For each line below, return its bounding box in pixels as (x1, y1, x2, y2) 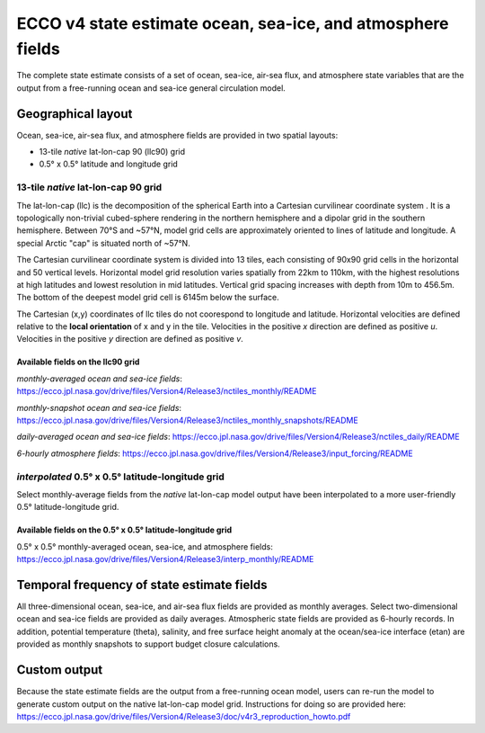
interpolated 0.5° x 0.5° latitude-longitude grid (16, 470, 225, 483)
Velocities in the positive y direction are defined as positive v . (16, 334, 244, 344)
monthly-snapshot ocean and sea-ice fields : (16, 402, 182, 413)
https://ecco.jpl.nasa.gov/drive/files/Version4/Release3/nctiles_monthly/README (16, 386, 317, 397)
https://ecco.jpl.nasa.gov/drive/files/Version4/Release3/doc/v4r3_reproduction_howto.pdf (16, 711, 351, 721)
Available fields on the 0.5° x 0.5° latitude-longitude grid (16, 524, 233, 535)
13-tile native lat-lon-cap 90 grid (16, 181, 163, 193)
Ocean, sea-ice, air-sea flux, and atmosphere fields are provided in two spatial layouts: (16, 130, 339, 140)
